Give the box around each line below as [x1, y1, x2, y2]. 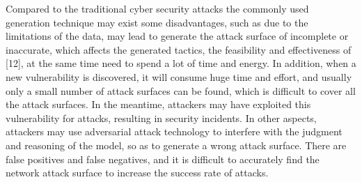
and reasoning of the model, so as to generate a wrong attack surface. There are [6, 137, 347, 152]
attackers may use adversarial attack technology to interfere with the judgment [6, 124, 343, 139]
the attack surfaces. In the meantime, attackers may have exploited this [6, 97, 311, 112]
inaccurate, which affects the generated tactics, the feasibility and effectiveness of [6, 42, 352, 56]
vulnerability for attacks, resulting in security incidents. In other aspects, [6, 110, 317, 125]
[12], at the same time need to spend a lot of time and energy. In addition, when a [6, 56, 356, 70]
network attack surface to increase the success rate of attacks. [6, 165, 269, 180]
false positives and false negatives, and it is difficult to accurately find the [6, 151, 320, 166]
